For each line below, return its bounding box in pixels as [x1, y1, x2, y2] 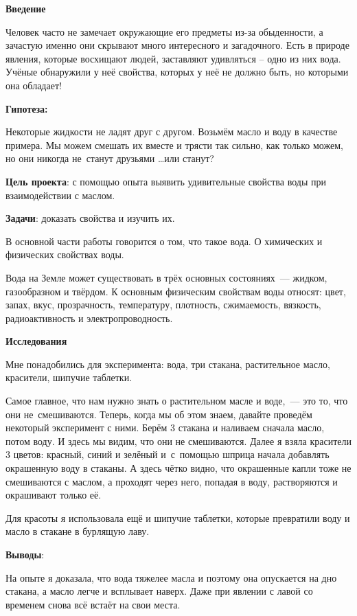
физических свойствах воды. [5, 247, 124, 262]
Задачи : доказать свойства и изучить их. [5, 211, 175, 225]
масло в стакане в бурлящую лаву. [5, 524, 150, 538]
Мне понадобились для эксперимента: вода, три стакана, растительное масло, [5, 356, 330, 371]
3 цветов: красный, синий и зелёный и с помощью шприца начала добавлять [5, 447, 330, 461]
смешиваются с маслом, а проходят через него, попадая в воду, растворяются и [5, 474, 338, 488]
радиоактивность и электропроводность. [5, 310, 173, 325]
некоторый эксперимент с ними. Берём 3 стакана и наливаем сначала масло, [5, 420, 325, 435]
